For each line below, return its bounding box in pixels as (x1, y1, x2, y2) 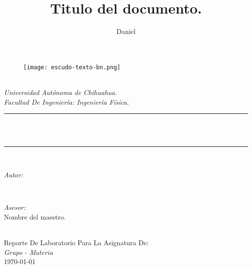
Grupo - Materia (4, 247, 53, 257)
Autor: (4, 169, 23, 179)
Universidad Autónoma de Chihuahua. (4, 87, 117, 97)
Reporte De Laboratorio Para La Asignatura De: (4, 237, 149, 247)
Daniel (116, 26, 136, 36)
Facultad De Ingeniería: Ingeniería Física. (4, 96, 129, 107)
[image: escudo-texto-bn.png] (23, 63, 121, 71)
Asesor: (4, 202, 26, 212)
